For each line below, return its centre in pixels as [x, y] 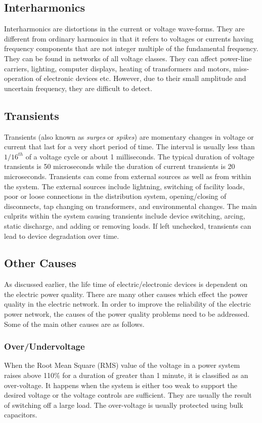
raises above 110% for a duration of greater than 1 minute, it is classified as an [126, 375]
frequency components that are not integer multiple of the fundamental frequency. [131, 48]
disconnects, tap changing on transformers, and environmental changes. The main [130, 206]
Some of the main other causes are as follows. [74, 324]
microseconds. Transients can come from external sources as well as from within [128, 176]
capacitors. [21, 415]
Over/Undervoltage [45, 346]
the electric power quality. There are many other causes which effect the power [126, 294]
